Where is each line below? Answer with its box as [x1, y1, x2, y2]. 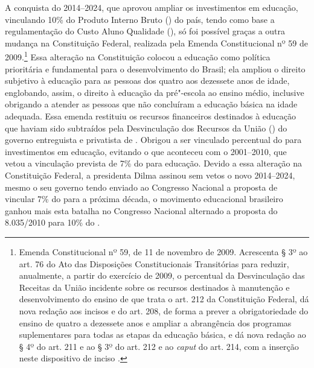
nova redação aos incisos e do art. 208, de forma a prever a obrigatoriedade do [19, 304, 309, 317]
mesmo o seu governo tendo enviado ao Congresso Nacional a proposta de [5, 180, 278, 193]
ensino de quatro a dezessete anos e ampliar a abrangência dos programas [19, 316, 292, 329]
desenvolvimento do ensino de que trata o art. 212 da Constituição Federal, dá [19, 293, 309, 305]
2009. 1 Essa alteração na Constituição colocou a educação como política [5, 49, 271, 63]
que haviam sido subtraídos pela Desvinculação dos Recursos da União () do [5, 121, 287, 134]
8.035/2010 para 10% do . [5, 216, 100, 229]
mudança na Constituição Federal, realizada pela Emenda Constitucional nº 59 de [5, 36, 308, 49]
